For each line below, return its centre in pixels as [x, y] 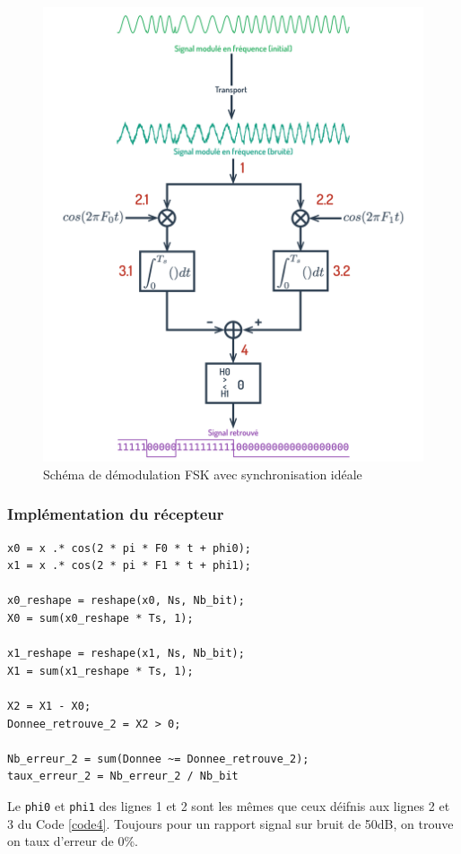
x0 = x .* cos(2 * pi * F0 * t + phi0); [130, 548]
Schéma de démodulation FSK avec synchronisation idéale [203, 474]
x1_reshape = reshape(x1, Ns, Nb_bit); [126, 654]
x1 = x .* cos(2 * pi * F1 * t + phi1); [130, 566]
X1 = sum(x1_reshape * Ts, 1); [100, 671]
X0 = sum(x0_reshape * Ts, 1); [100, 618]
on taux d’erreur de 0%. [73, 841]
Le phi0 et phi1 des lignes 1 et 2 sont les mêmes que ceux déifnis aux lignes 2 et [229, 805]
